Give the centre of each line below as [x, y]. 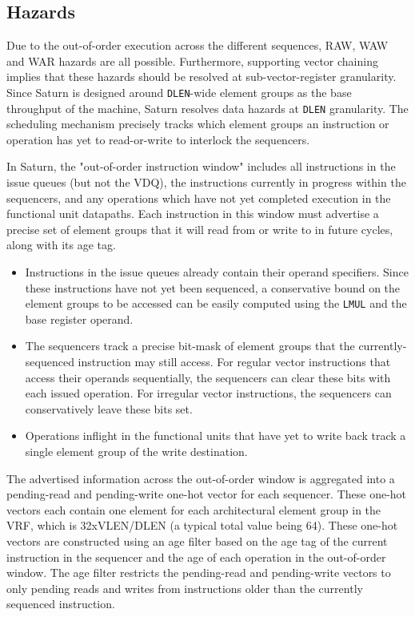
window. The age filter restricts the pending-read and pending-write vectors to [199, 573]
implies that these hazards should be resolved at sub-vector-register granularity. [202, 77]
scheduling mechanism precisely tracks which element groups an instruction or [198, 124]
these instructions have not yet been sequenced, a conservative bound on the [213, 287]
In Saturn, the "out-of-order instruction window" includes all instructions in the [201, 166]
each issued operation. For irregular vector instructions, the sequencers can [208, 393]
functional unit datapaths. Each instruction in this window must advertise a [193, 214]
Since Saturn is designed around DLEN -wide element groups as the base [179, 92]
